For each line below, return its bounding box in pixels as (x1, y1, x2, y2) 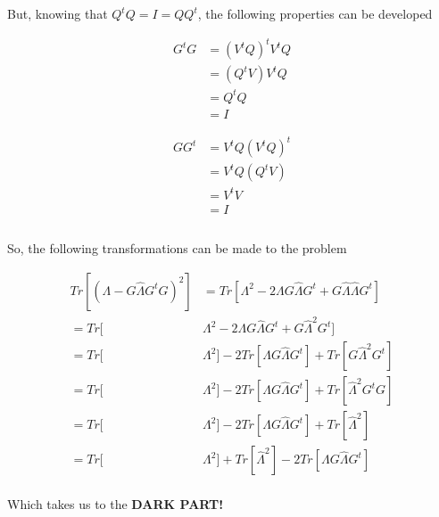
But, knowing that (7, 4, 108, 22)
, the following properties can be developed (197, 4, 433, 22)
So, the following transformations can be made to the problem (7, 238, 347, 257)
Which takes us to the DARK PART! (7, 495, 224, 513)
